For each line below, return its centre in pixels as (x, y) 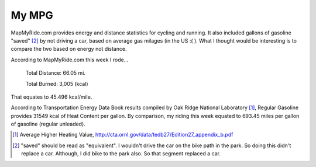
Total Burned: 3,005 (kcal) (57, 83)
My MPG (32, 15)
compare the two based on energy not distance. (69, 49)
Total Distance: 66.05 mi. (56, 73)
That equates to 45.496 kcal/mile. (51, 97)
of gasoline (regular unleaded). (48, 124)
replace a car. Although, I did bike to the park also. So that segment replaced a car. (121, 154)
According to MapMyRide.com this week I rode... (70, 60)
